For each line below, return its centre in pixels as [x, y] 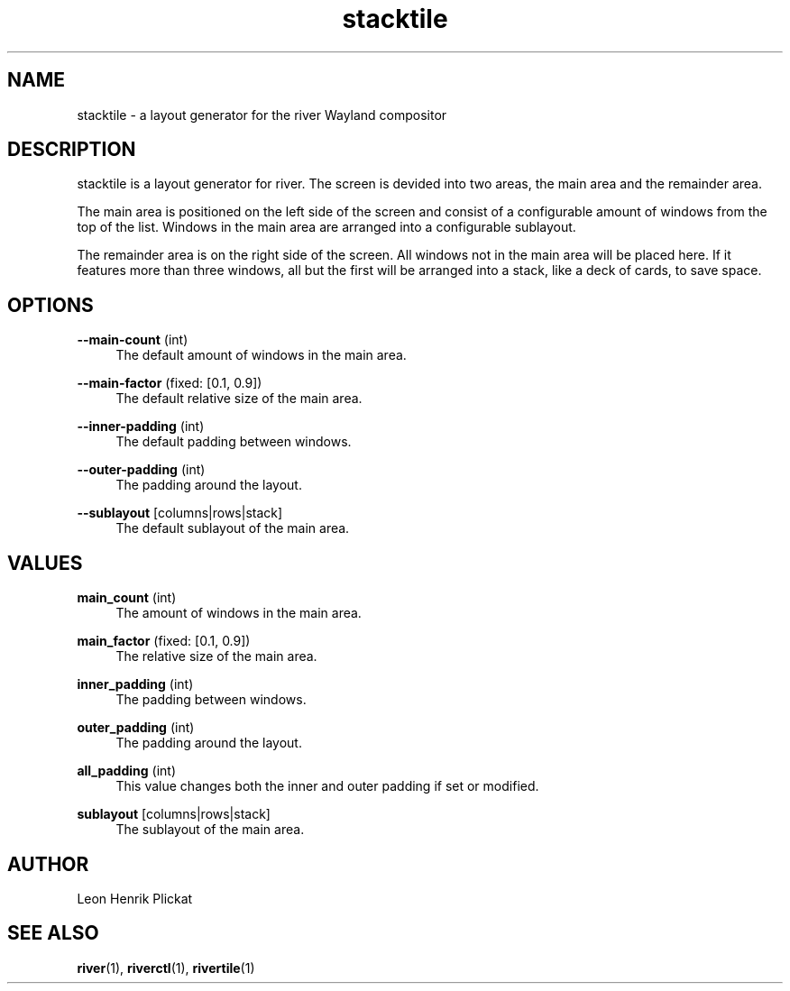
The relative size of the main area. [216, 656]
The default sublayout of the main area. [233, 528]
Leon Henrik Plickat [135, 898]
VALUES [45, 563]
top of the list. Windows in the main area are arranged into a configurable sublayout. [326, 227]
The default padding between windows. [234, 442]
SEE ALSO [53, 933]
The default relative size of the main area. [239, 399]
